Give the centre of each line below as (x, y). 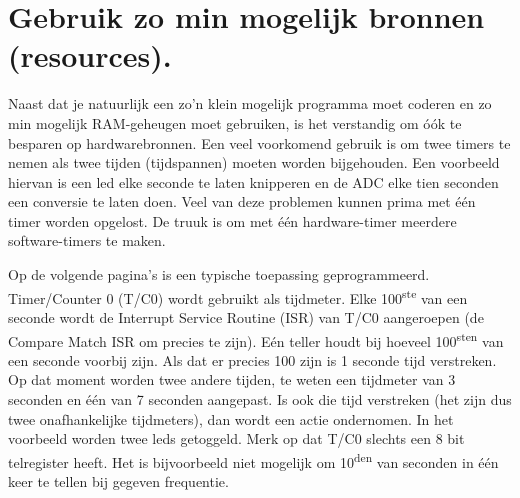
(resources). (90, 55)
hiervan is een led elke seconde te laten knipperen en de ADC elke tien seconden (253, 181)
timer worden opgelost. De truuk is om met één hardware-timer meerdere (232, 220)
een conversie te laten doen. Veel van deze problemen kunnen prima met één (242, 201)
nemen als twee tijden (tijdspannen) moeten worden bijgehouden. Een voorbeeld (254, 162)
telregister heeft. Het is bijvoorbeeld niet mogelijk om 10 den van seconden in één (253, 460)
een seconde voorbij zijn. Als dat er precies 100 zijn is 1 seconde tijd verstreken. (252, 359)
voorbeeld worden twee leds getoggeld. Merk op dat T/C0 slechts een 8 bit (236, 438)
